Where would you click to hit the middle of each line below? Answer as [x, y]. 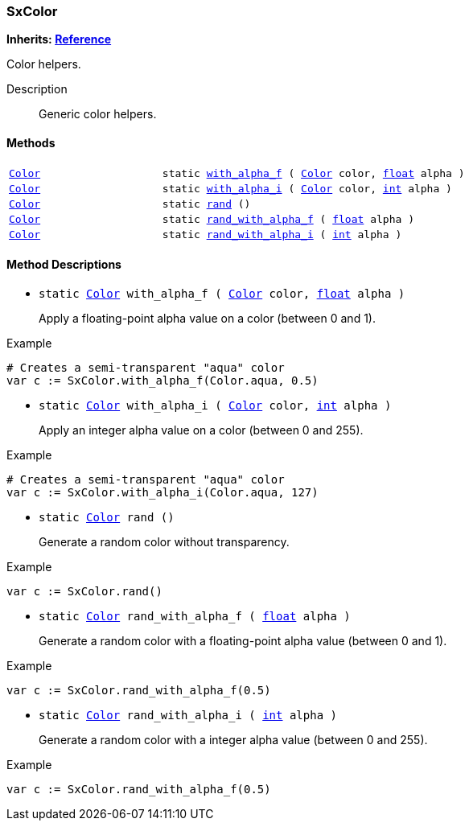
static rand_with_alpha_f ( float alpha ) [288, 219]
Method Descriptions [64, 265]
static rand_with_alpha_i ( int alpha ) [282, 234]
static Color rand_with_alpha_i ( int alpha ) [188, 715]
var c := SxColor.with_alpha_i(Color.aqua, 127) [163, 492]
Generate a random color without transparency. [164, 541]
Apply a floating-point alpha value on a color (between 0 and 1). [207, 318]
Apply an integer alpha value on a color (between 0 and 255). [201, 430]
